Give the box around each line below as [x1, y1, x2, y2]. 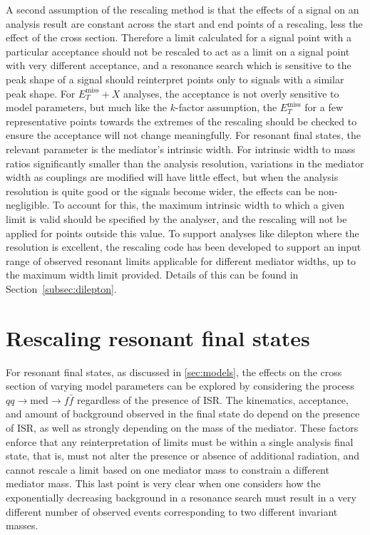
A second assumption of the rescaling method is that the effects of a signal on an [6, 2, 359, 16]
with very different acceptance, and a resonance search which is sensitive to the [6, 58, 351, 73]
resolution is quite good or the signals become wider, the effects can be [6, 183, 315, 198]
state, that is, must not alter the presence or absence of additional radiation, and [6, 448, 359, 463]
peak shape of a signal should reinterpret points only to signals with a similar [6, 71, 344, 86]
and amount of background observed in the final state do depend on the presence [6, 406, 360, 421]
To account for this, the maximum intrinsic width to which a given [53, 197, 345, 212]
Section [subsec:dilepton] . [6, 281, 117, 296]
